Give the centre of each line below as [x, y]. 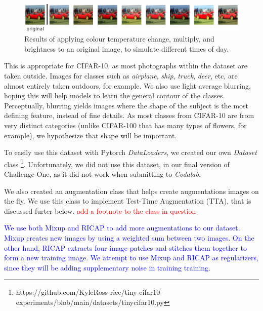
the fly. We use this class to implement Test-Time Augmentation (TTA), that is [128, 201]
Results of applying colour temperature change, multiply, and [119, 39]
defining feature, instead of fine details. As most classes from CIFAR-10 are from [129, 115]
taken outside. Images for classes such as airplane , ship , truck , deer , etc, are [121, 75]
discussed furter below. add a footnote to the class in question [100, 210]
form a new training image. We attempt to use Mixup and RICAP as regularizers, [131, 258]
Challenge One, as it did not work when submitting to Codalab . [102, 173]
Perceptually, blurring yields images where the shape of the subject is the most [126, 105]
